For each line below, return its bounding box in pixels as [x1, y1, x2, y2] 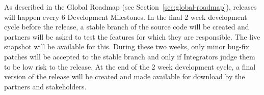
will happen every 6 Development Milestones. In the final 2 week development [4, 11, 247, 22]
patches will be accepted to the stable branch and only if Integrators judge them [4, 51, 255, 61]
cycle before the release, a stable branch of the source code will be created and [4, 21, 249, 32]
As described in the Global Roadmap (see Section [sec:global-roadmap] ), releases [4, 2, 257, 12]
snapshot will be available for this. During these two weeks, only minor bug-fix [4, 41, 249, 52]
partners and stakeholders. [4, 81, 87, 91]
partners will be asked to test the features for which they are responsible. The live [4, 31, 260, 42]
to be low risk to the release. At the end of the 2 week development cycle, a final [4, 61, 256, 72]
